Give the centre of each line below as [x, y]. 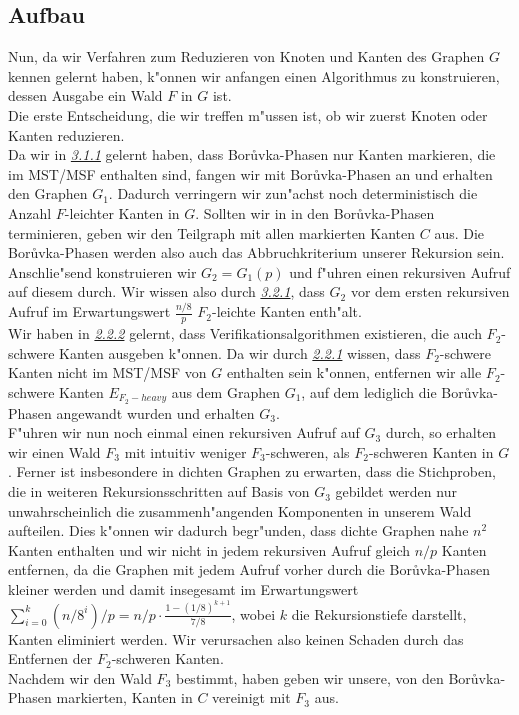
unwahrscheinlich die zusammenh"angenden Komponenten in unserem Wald [240, 510]
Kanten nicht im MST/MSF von [107, 372]
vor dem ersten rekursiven [430, 291]
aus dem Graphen [225, 391]
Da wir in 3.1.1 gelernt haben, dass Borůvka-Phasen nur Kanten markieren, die [252, 154]
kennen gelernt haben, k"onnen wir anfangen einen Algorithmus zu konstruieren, [254, 75]
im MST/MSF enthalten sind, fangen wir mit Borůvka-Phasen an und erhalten [250, 173]
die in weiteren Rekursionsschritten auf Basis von [159, 491]
